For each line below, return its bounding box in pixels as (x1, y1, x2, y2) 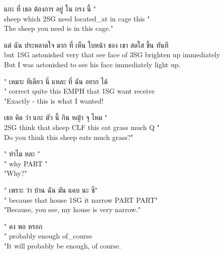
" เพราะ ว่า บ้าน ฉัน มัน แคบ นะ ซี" (4, 184, 98, 195)
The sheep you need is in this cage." (4, 23, 113, 33)
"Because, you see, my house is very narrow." (4, 204, 141, 215)
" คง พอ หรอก (4, 221, 43, 231)
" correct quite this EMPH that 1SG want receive (4, 86, 155, 96)
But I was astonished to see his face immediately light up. (4, 59, 181, 69)
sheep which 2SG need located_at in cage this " (4, 13, 150, 23)
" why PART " (4, 158, 48, 168)
